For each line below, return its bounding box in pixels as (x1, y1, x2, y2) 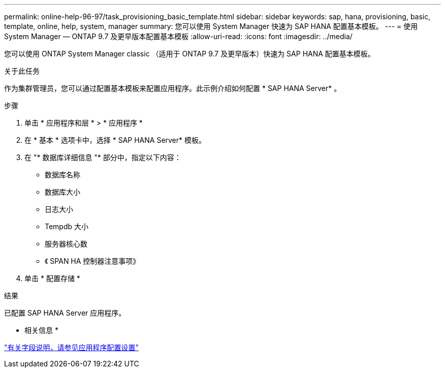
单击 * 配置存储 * (24, 274, 80, 283)
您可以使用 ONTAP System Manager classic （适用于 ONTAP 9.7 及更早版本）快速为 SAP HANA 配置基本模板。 (4, 49, 375, 58)
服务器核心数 (45, 239, 87, 248)
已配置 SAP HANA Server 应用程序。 (4, 308, 126, 317)
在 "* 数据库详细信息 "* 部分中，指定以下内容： (24, 153, 181, 162)
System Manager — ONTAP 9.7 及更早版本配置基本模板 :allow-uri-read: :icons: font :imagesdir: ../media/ (4, 32, 353, 41)
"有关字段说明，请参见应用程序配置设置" (4, 343, 139, 352)
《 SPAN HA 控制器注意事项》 (45, 257, 140, 265)
